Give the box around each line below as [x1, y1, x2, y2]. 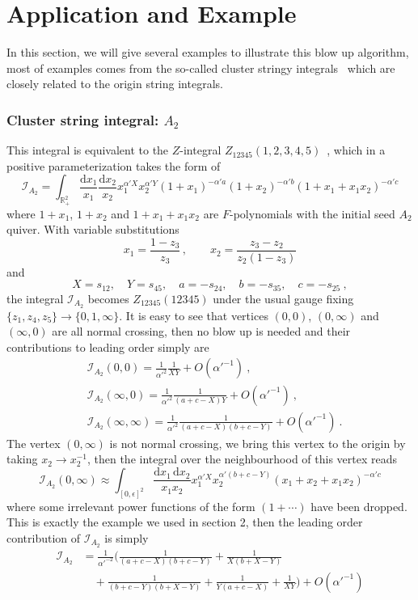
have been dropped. [310, 497, 407, 514]
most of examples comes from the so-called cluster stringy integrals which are [6, 59, 395, 76]
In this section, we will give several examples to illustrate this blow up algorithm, [6, 44, 409, 61]
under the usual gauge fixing [213, 289, 354, 306]
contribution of [6, 529, 81, 546]
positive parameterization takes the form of [6, 157, 221, 174]
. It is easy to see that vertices [119, 306, 268, 323]
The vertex [6, 434, 61, 451]
